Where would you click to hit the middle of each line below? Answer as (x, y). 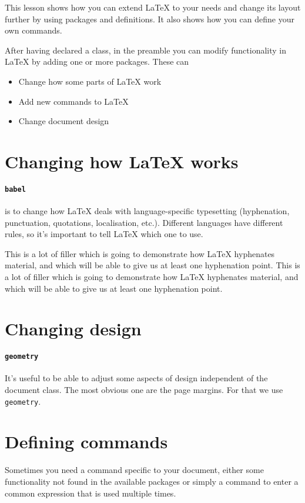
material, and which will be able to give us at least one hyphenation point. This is (152, 265)
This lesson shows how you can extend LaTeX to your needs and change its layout (153, 7)
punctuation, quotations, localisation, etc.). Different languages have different (144, 222)
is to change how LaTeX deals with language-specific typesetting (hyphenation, (147, 210)
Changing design (73, 329)
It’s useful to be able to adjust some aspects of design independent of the (136, 378)
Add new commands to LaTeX (73, 101)
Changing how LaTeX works (122, 161)
